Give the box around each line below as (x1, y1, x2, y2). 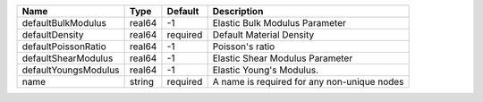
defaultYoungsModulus (21, 64, 120, 76)
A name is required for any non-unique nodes (212, 76, 404, 88)
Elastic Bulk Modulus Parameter (212, 17, 346, 29)
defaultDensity (21, 29, 84, 40)
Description (212, 5, 264, 17)
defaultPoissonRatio (21, 40, 106, 53)
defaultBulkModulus (21, 17, 106, 29)
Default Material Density (212, 29, 315, 40)
